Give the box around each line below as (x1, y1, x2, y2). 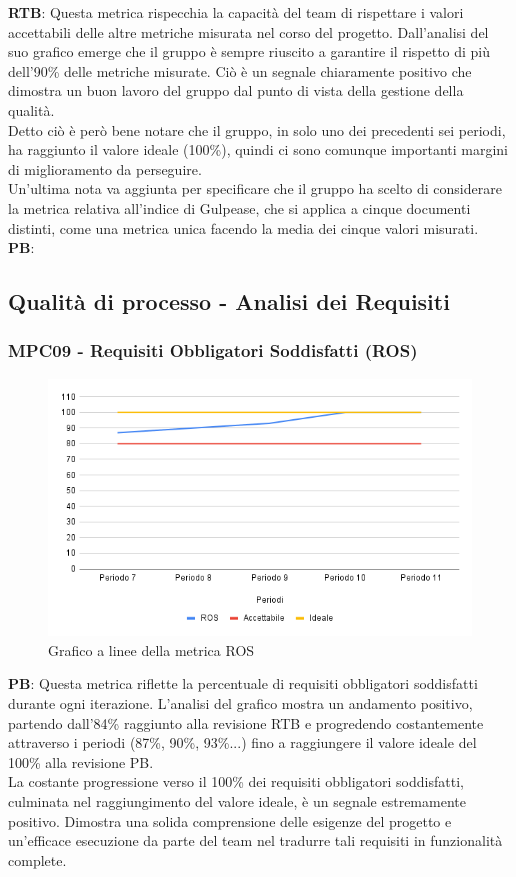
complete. (8, 849, 67, 870)
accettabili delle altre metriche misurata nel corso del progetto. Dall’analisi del (8, 21, 489, 42)
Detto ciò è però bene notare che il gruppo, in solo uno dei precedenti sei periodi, (8, 119, 506, 140)
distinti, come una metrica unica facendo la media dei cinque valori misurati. (8, 217, 479, 238)
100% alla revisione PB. (8, 751, 154, 772)
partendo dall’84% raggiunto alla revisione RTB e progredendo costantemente (8, 712, 484, 733)
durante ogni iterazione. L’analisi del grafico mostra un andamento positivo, (8, 692, 473, 713)
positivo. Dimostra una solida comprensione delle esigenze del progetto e (8, 810, 452, 831)
